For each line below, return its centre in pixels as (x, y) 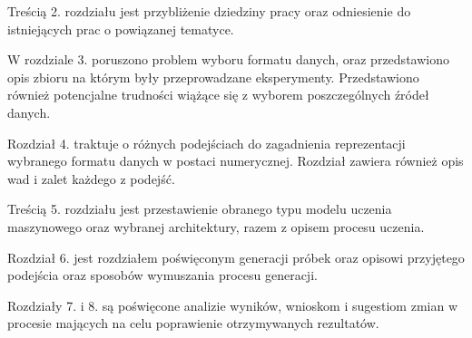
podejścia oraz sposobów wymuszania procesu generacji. (162, 275)
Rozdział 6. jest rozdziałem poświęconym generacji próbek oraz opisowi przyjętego (236, 257)
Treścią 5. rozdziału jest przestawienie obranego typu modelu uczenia (200, 209)
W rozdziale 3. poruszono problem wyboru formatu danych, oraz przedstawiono (228, 59)
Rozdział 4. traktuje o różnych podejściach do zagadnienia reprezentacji (206, 143)
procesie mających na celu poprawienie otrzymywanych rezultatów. (193, 323)
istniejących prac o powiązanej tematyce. (121, 29)
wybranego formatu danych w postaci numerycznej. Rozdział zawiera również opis (236, 161)
